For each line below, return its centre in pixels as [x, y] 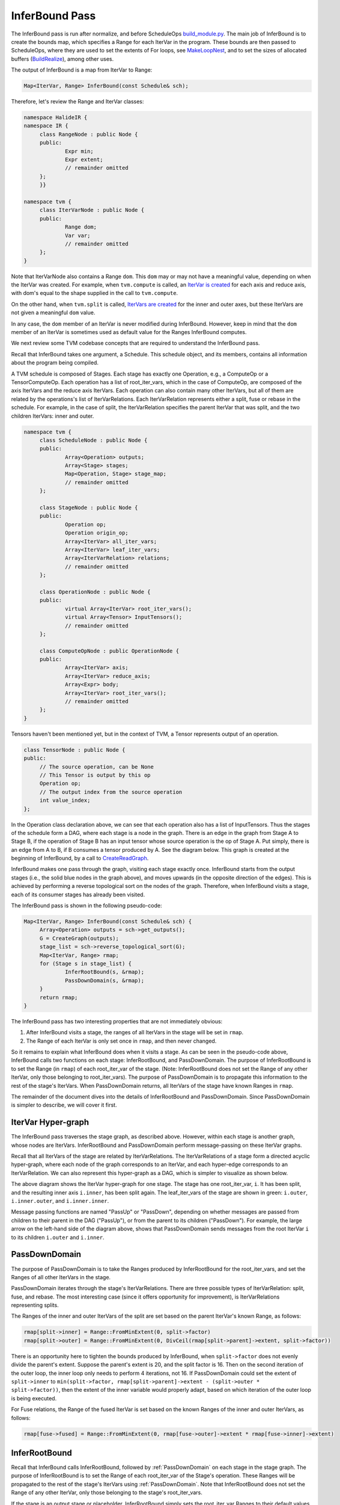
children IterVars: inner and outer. [53, 416]
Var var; [78, 235]
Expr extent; [84, 160]
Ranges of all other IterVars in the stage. [61, 1277]
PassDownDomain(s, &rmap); [105, 980]
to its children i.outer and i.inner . [58, 1237]
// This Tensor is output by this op [95, 775]
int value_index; [65, 800]
